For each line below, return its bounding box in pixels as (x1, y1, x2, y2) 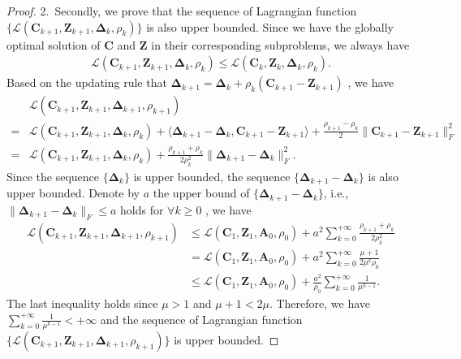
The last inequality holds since (6, 295, 158, 312)
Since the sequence (6, 167, 100, 184)
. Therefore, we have (269, 295, 370, 312)
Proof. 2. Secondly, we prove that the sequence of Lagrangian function (6, 2, 357, 19)
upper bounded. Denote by (6, 184, 140, 201)
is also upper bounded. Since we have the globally (146, 18, 394, 35)
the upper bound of (153, 184, 250, 201)
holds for (120, 201, 164, 218)
